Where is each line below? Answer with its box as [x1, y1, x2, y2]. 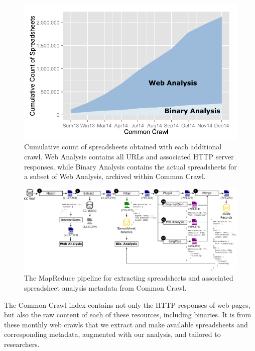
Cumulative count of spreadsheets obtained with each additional [24, 141, 222, 152]
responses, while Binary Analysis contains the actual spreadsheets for [24, 161, 237, 171]
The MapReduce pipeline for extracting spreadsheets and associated [24, 273, 233, 283]
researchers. [4, 338, 40, 349]
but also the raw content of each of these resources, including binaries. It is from [4, 309, 251, 320]
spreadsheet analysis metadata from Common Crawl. [24, 282, 187, 293]
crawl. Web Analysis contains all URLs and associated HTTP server [24, 151, 234, 161]
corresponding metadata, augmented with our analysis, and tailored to [4, 329, 221, 339]
